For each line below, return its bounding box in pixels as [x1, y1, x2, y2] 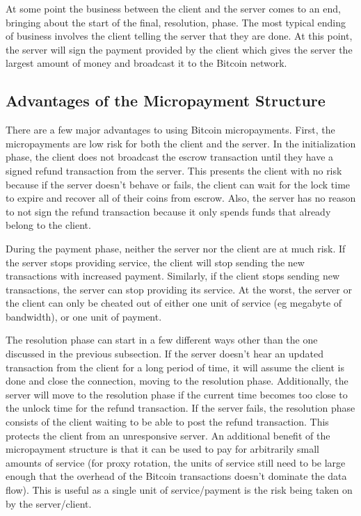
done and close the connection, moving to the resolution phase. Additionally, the [6, 373, 348, 388]
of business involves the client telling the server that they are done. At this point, [6, 29, 353, 43]
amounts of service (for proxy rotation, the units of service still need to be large [6, 455, 346, 469]
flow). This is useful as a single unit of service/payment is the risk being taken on [6, 483, 353, 497]
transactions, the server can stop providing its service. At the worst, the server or [6, 282, 352, 296]
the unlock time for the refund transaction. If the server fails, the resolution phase [6, 401, 355, 415]
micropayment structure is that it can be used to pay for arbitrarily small [6, 442, 319, 456]
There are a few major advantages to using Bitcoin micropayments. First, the [6, 122, 335, 137]
